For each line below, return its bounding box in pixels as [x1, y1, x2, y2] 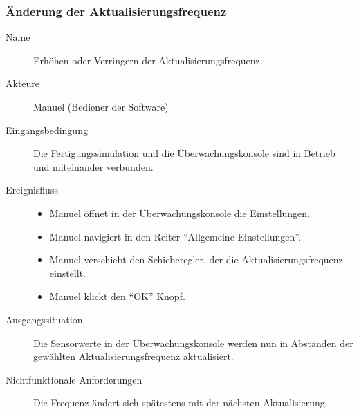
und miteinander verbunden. [33, 159, 154, 173]
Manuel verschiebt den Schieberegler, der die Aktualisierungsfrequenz [49, 252, 343, 267]
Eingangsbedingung [6, 122, 88, 137]
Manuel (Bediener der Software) [33, 100, 169, 113]
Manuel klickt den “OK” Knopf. [49, 289, 185, 303]
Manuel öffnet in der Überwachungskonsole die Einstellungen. [49, 205, 310, 220]
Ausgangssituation [6, 312, 83, 326]
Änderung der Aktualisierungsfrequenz [6, 2, 227, 19]
